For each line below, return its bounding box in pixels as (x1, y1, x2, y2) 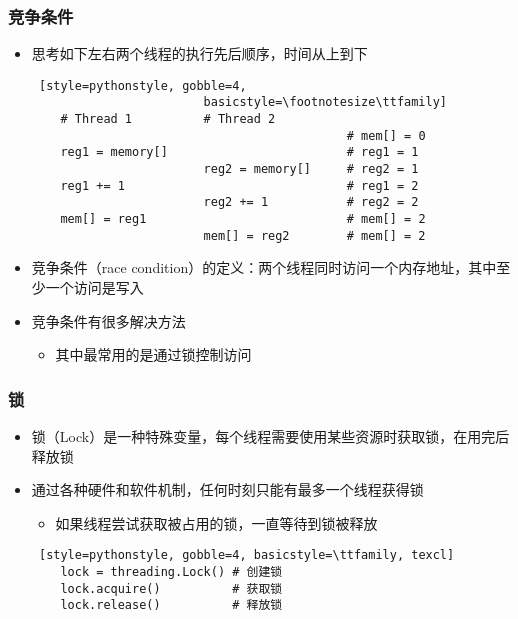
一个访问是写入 (45, 276, 144, 297)
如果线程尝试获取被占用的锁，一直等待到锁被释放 (55, 512, 378, 533)
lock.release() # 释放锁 (60, 598, 283, 613)
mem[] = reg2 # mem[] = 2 (203, 228, 426, 243)
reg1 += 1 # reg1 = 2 (60, 178, 419, 193)
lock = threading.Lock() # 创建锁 (60, 565, 283, 579)
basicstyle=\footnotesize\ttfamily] (203, 95, 448, 110)
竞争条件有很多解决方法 (31, 310, 186, 331)
